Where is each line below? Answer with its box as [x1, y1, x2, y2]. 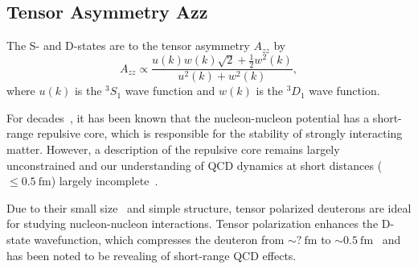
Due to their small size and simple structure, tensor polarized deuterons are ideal [6, 199, 412, 216]
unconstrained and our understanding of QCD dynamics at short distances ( [6, 156, 383, 173]
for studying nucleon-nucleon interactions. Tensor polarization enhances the [6, 215, 379, 232]
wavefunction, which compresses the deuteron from [34, 230, 285, 247]
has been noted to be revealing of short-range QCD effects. [6, 246, 297, 263]
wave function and [125, 82, 215, 99]
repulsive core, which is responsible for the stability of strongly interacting [37, 125, 403, 142]
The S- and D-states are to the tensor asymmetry [6, 37, 250, 54]
